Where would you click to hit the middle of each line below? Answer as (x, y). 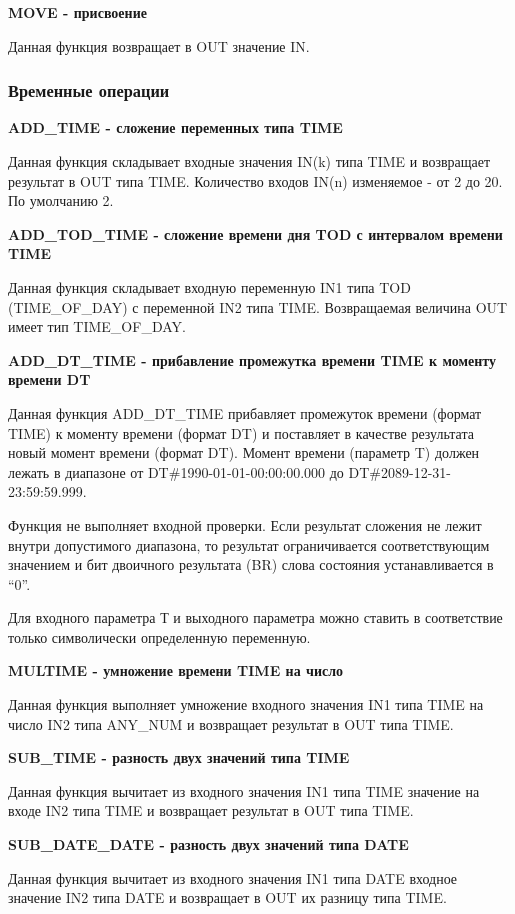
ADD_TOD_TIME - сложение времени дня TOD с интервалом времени (255, 233)
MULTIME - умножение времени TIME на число (176, 670)
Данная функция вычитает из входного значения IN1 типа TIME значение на (244, 790)
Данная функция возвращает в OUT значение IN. (159, 45)
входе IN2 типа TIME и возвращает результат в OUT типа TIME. (211, 810)
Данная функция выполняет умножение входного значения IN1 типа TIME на (246, 704)
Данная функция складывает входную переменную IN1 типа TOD (209, 286)
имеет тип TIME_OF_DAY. (97, 326)
